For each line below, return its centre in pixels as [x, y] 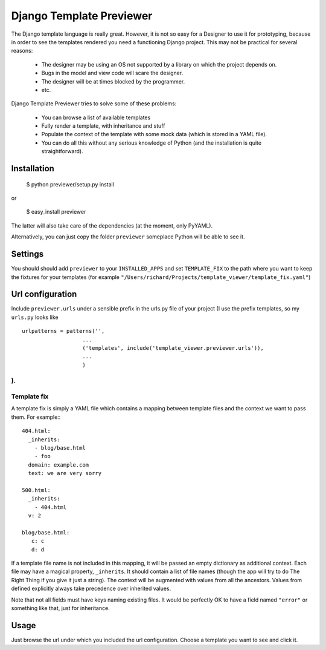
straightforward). [62, 151]
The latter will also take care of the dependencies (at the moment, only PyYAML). [112, 225]
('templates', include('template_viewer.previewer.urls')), [173, 348]
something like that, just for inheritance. [60, 608]
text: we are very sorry [65, 473]
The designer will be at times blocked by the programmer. [113, 81]
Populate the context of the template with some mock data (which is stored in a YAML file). [154, 134]
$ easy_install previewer [56, 212]
